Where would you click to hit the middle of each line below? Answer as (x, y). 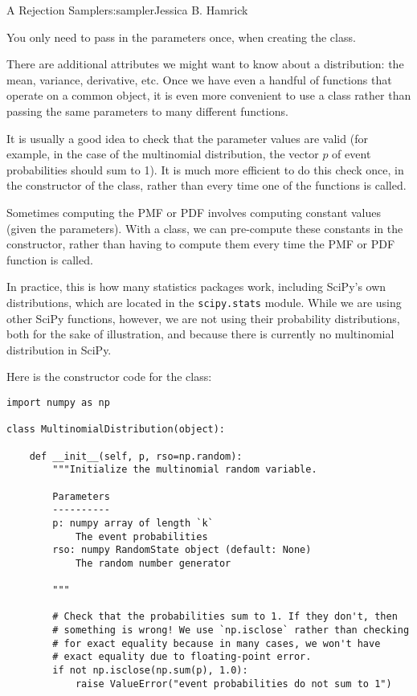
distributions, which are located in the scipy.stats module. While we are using (204, 302)
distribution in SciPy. (59, 349)
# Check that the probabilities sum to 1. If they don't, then (225, 617)
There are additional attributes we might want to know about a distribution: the (205, 64)
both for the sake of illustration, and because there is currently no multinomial (200, 334)
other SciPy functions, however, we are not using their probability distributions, (203, 318)
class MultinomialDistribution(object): (116, 430)
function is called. (50, 259)
